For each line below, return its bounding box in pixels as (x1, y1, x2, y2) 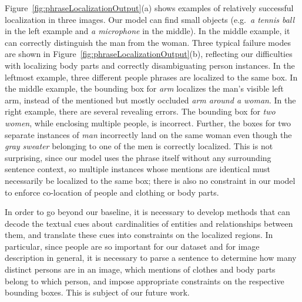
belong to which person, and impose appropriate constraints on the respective (5, 274, 284, 287)
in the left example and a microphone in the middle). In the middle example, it (5, 25, 290, 37)
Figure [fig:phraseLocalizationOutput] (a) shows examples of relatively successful (5, 2, 294, 14)
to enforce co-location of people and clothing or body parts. (5, 186, 219, 198)
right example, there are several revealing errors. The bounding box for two (5, 105, 276, 118)
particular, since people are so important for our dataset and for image (5, 240, 260, 252)
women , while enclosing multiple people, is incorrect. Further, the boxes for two (5, 116, 291, 129)
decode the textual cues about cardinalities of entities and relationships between (5, 217, 293, 229)
